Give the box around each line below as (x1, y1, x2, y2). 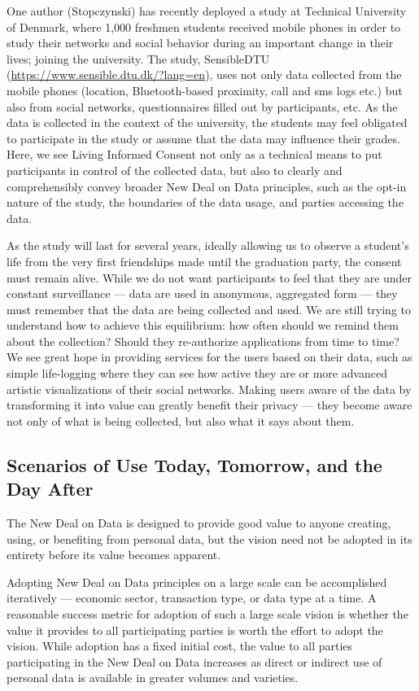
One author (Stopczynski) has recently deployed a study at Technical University (7, 2, 407, 19)
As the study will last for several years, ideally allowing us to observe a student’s (7, 237, 409, 254)
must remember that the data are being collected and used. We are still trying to (7, 300, 412, 317)
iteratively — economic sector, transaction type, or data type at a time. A (7, 589, 377, 606)
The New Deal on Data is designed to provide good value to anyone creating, (7, 514, 391, 531)
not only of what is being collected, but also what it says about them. (7, 412, 355, 429)
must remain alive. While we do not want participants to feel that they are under (7, 269, 412, 286)
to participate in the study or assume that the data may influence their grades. (7, 129, 400, 147)
